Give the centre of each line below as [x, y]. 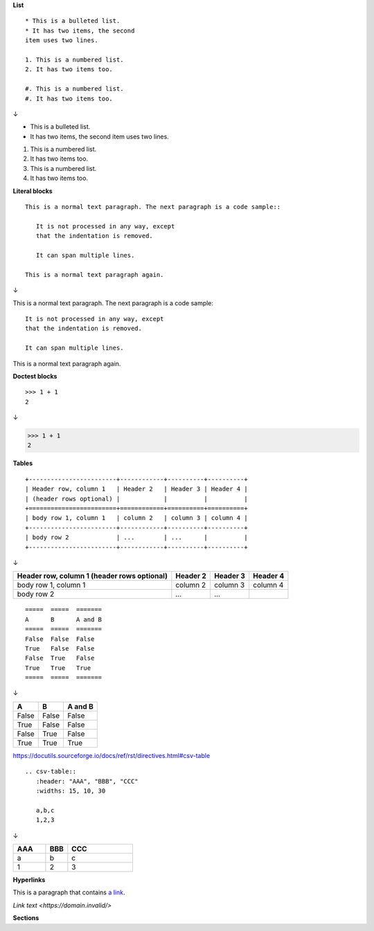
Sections [26, 918]
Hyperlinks [29, 880]
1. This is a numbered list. [74, 60]
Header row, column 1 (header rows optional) [92, 576]
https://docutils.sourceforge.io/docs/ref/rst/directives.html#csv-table [112, 755]
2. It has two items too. [69, 70]
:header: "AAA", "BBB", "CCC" [87, 781]
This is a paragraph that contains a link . [69, 892]
